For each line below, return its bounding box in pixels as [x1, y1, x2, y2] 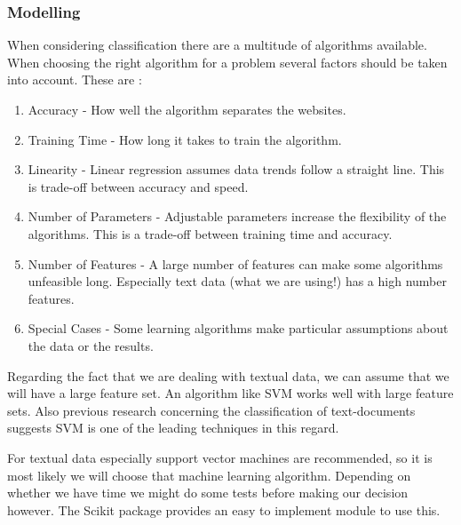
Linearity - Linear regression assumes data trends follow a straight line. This [28, 160, 445, 179]
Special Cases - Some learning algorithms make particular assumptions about [28, 319, 449, 338]
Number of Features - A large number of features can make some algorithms [28, 254, 443, 273]
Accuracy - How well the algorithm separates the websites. [28, 100, 346, 118]
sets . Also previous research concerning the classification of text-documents [7, 401, 416, 419]
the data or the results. [28, 336, 154, 354]
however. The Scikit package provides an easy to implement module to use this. [7, 500, 441, 519]
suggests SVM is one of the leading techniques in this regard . [7, 418, 339, 437]
